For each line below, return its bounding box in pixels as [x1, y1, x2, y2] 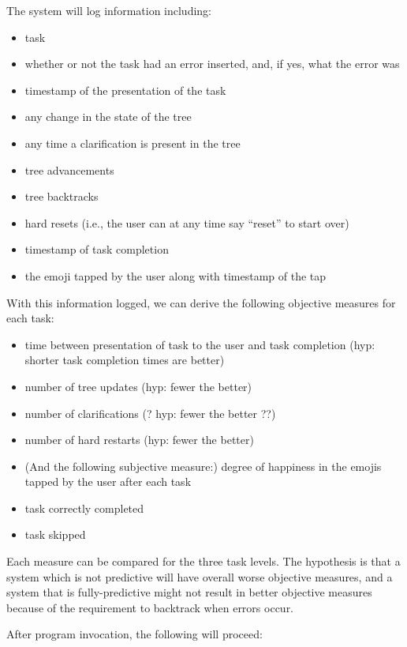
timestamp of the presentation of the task [24, 81, 226, 98]
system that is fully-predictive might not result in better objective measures [6, 584, 372, 600]
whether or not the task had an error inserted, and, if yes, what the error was [24, 55, 400, 72]
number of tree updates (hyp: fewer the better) [24, 378, 252, 394]
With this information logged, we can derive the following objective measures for [6, 294, 396, 310]
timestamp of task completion [24, 241, 169, 258]
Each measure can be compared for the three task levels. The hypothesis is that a [6, 553, 401, 570]
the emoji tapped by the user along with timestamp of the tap [24, 267, 327, 284]
